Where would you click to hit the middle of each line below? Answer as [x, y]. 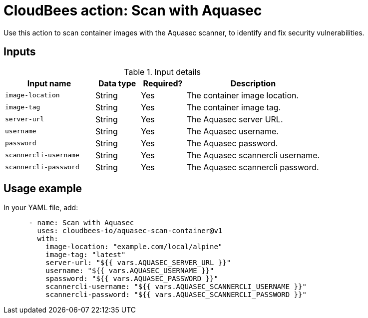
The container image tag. [234, 107]
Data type [117, 83]
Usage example [43, 189]
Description [253, 83]
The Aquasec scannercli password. [253, 167]
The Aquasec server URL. [235, 119]
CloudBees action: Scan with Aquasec [133, 10]
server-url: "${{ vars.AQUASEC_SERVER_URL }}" [138, 263]
